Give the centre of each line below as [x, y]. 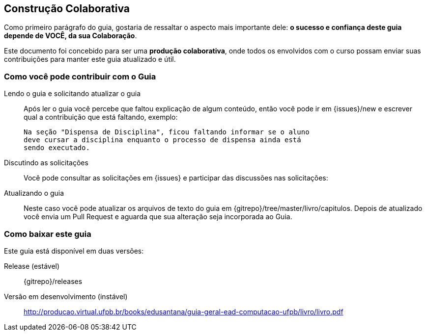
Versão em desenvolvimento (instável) [66, 296]
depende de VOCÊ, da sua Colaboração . [71, 36]
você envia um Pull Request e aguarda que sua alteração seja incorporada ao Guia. [158, 217]
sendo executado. [57, 148]
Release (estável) [32, 266]
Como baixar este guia [48, 234]
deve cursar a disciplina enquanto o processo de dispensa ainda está [162, 140]
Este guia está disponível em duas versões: [74, 251]
